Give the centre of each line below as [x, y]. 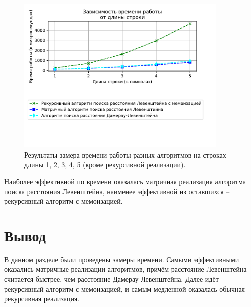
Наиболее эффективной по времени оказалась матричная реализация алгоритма [125, 181]
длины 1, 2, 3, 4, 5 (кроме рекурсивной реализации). [105, 164]
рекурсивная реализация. [42, 299]
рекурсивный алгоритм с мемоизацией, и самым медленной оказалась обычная [125, 289]
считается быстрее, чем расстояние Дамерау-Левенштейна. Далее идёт [111, 279]
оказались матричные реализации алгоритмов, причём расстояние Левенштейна [125, 269]
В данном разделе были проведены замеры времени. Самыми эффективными [122, 259]
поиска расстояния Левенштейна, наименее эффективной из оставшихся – [117, 191]
